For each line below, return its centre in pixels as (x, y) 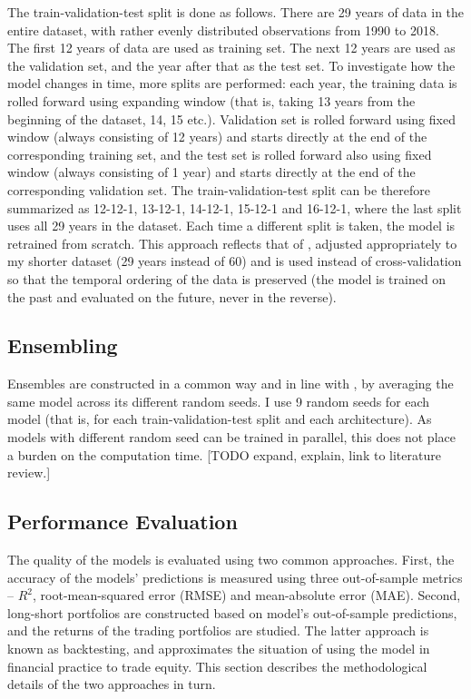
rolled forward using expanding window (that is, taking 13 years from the (211, 100)
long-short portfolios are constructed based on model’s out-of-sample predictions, (232, 612)
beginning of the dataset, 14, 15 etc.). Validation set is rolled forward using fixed (231, 118)
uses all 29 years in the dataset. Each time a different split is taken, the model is (231, 226)
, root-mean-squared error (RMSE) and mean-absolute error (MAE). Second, (247, 595)
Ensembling (63, 345)
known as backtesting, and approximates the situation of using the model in (219, 649)
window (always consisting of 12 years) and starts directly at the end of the (217, 137)
